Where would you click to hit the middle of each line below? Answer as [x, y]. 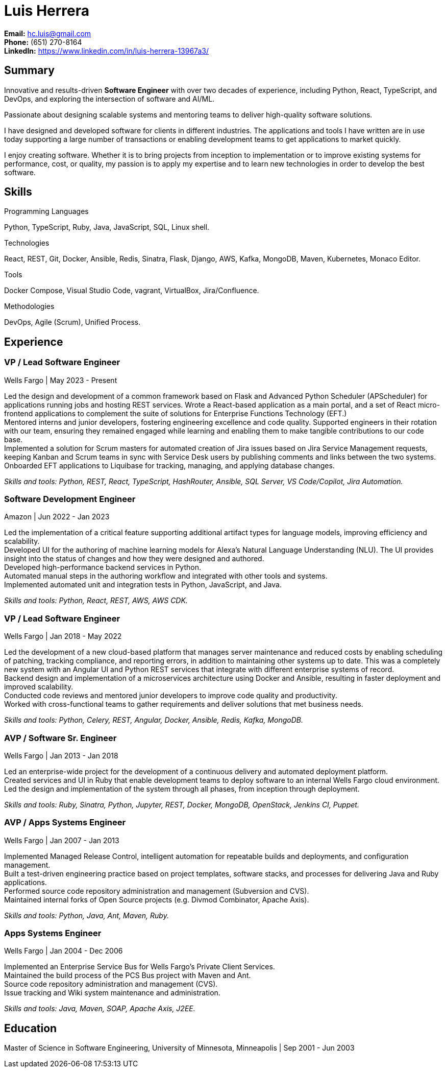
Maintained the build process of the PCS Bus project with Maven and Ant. [128, 975]
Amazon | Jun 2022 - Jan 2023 [57, 517]
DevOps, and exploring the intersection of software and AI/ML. [109, 99]
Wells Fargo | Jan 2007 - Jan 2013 [62, 840]
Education [31, 1028]
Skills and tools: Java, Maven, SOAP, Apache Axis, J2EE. [100, 1009]
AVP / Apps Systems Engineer [65, 823]
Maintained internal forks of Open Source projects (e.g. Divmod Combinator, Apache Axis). [157, 899]
